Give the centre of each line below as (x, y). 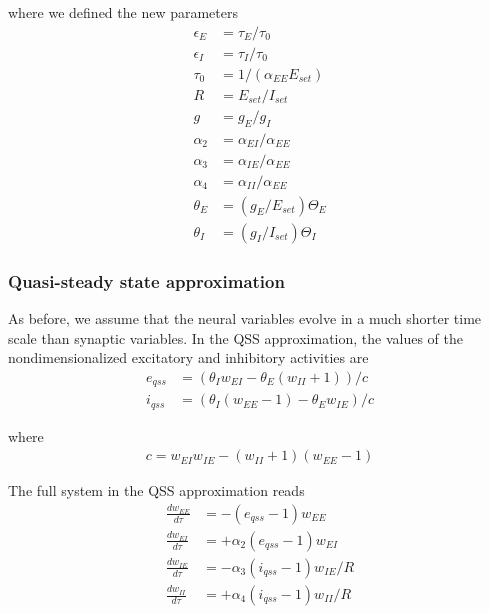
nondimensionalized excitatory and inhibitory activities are (188, 357)
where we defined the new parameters (123, 12)
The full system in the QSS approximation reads (156, 490)
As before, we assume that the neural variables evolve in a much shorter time (245, 317)
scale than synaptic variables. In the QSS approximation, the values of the (236, 337)
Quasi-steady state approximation (146, 280)
